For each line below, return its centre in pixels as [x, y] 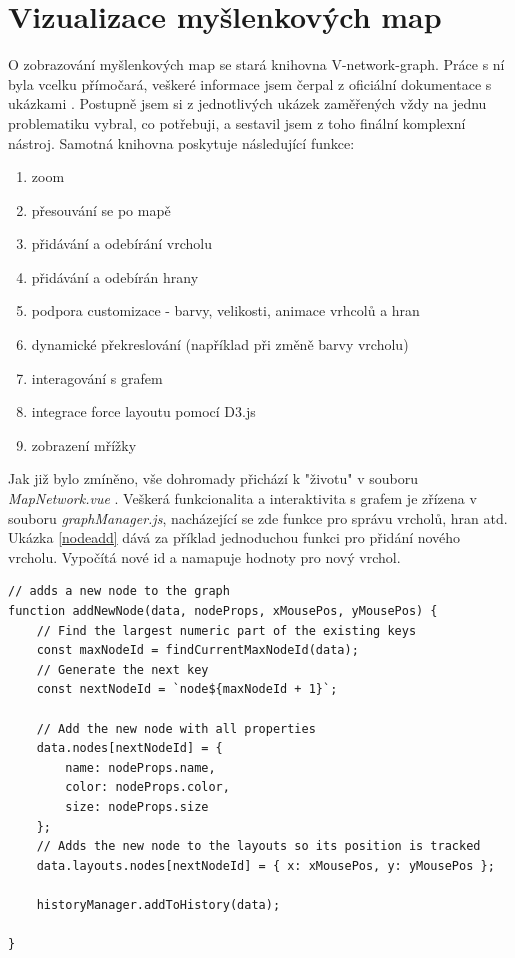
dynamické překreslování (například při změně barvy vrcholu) [220, 344]
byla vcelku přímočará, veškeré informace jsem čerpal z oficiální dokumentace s [250, 83]
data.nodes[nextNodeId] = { [129, 748]
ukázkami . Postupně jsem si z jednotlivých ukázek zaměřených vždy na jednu [247, 103]
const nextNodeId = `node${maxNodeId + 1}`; [187, 689]
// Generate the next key [122, 669]
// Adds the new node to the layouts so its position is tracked [258, 846]
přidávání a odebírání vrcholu [122, 243]
